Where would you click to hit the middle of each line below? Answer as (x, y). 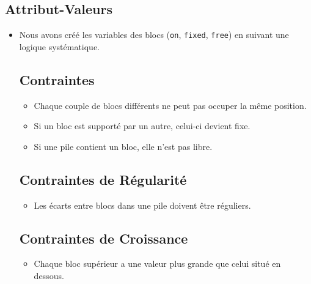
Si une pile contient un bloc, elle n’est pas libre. (123, 146)
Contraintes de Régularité (103, 179)
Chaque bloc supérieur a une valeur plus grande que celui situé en (157, 263)
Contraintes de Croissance (104, 238)
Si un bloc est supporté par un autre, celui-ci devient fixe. (142, 126)
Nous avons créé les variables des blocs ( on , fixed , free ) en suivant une (154, 35)
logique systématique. (60, 46)
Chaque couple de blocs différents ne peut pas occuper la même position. (170, 105)
